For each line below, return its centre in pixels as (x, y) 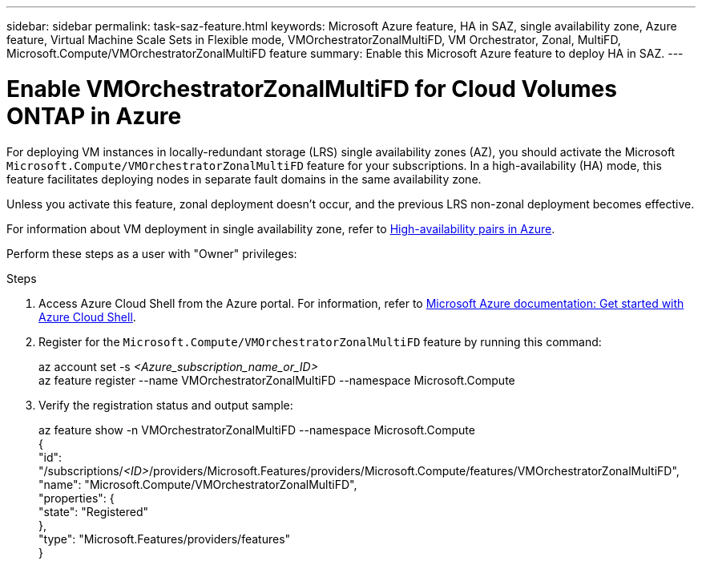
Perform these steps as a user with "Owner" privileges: (152, 253)
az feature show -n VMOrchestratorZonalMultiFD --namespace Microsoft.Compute (257, 430)
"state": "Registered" (94, 511)
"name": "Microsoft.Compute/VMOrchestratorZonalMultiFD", (198, 484)
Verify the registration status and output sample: (166, 405)
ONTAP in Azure (94, 116)
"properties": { (77, 498)
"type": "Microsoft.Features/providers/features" (165, 539)
